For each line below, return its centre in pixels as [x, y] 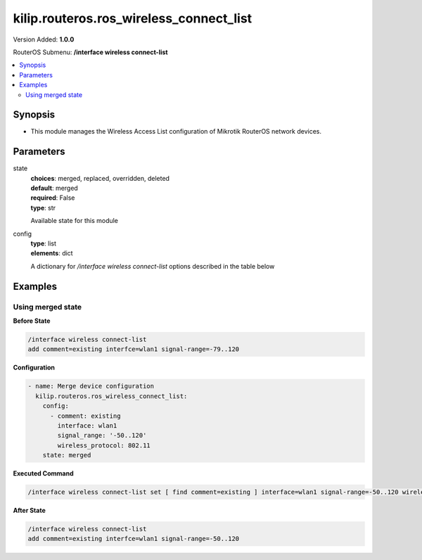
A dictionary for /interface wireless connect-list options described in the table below [153, 266]
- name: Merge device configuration [91, 386]
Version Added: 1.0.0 [44, 39]
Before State [32, 321]
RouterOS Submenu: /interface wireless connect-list [90, 52]
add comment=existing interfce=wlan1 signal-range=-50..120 [134, 539]
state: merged [67, 455]
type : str [43, 208]
